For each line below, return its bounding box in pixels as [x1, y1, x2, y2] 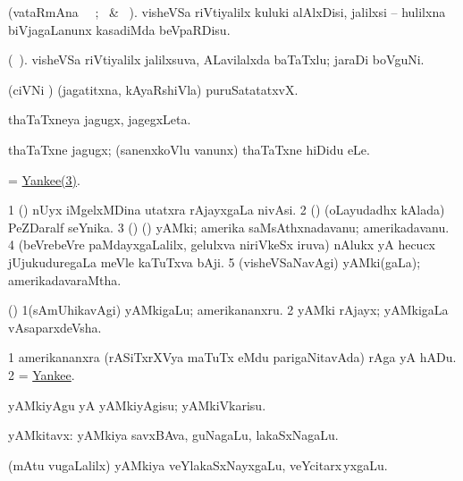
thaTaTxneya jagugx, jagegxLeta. [8, 110, 191, 129]
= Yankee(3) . [8, 170, 80, 189]
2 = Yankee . [8, 365, 75, 384]
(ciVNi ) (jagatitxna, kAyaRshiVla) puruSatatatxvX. [8, 80, 299, 98]
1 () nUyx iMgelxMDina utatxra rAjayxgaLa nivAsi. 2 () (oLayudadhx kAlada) [8, 200, 445, 219]
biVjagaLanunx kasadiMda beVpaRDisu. [8, 20, 231, 38]
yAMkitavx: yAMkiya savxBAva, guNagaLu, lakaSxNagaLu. [8, 426, 339, 444]
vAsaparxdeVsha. [8, 317, 102, 336]
